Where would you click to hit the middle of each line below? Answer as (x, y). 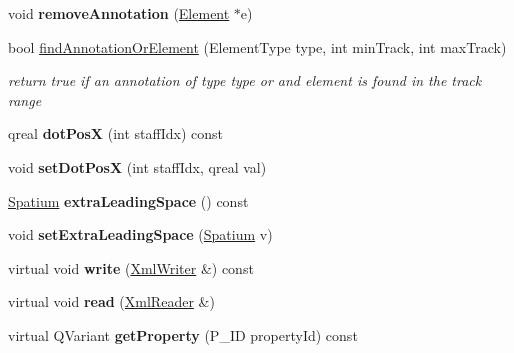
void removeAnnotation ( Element (119, 13)
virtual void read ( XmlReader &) (111, 301)
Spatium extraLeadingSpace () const (128, 200)
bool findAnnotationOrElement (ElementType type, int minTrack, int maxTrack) (257, 46)
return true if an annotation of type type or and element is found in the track (245, 80)
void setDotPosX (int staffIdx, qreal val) (137, 166)
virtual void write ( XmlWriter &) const (131, 267)
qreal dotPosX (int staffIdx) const (115, 133)
